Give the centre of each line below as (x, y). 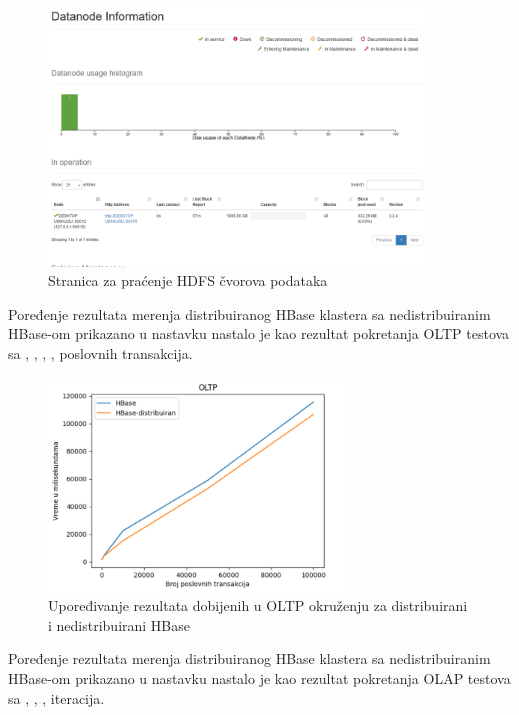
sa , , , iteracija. (56, 697)
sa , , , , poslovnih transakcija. (100, 352)
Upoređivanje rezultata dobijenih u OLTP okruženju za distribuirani (258, 605)
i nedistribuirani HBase (119, 624)
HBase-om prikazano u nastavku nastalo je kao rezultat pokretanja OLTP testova (259, 333)
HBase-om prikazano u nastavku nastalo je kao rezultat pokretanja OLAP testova (259, 677)
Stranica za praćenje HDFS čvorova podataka (188, 280)
